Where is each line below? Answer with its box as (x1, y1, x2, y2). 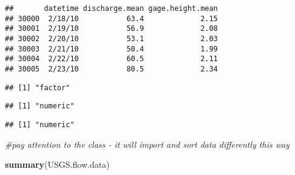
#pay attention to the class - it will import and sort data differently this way (5, 137, 290, 150)
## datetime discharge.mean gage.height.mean (5, 4, 218, 13)
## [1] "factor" (5, 83, 70, 92)
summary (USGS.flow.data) (5, 158, 110, 171)
